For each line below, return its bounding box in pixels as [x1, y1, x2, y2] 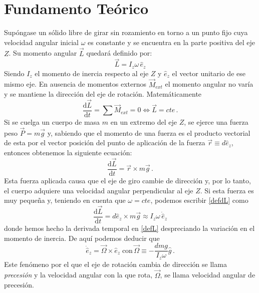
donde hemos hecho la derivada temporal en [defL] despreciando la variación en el [4, 223, 255, 233]
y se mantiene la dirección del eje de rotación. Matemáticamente [4, 89, 202, 99]
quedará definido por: [86, 48, 152, 58]
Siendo [4, 68, 25, 78]
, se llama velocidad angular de [160, 269, 255, 280]
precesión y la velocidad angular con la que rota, [4, 269, 153, 280]
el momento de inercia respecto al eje [35, 68, 149, 78]
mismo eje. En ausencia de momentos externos [4, 79, 146, 89]
